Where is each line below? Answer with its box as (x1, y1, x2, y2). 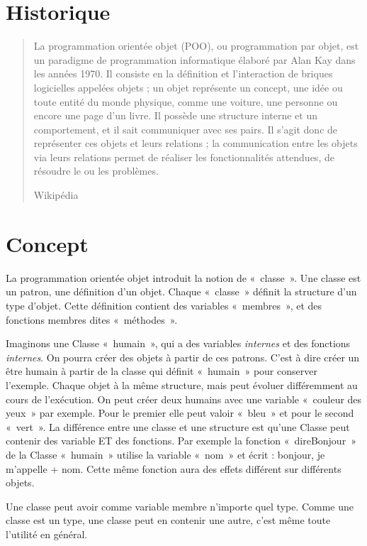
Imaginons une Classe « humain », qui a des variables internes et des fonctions (6, 336, 351, 351)
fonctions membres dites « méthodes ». (6, 312, 178, 327)
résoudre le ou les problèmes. (33, 163, 159, 178)
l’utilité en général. (6, 526, 88, 541)
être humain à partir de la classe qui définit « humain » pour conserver (6, 364, 317, 378)
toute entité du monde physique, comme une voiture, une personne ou (33, 94, 338, 109)
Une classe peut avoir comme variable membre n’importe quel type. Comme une (6, 498, 354, 513)
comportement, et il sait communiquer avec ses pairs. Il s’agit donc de (33, 121, 338, 136)
